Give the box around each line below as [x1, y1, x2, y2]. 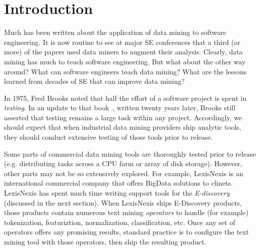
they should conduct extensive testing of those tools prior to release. [4, 132, 213, 142]
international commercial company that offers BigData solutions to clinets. [4, 178, 233, 188]
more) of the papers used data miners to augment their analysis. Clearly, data [4, 46, 243, 57]
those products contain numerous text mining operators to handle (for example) [4, 207, 248, 218]
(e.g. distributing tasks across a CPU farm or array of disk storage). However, [4, 158, 242, 169]
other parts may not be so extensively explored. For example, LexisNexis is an [4, 168, 243, 178]
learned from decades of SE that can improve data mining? [4, 76, 185, 86]
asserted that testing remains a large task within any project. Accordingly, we [4, 112, 242, 122]
